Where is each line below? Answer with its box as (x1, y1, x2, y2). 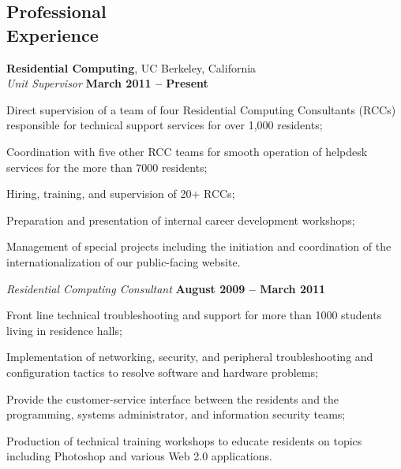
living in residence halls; (6, 322, 122, 338)
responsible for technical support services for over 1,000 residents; (6, 117, 323, 133)
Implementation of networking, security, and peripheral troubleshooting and (6, 348, 373, 365)
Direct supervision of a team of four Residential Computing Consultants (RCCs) (6, 101, 396, 117)
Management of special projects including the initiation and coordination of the (6, 238, 392, 255)
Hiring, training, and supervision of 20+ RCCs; (6, 185, 235, 202)
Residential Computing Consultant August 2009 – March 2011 (6, 280, 326, 296)
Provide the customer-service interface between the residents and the (6, 390, 339, 407)
